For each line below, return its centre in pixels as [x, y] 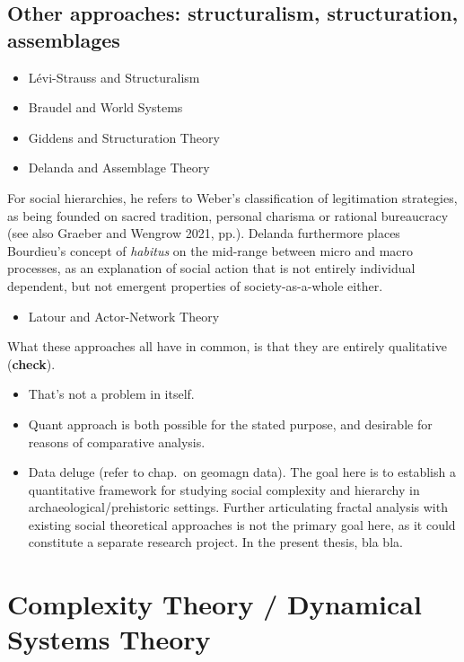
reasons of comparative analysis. [117, 441]
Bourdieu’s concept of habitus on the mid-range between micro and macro [210, 250]
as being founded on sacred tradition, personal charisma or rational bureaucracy [228, 215]
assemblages [64, 39]
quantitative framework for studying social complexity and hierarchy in [224, 489]
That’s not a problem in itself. [111, 394]
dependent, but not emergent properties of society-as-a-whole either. [195, 285]
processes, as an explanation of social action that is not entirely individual [211, 268]
